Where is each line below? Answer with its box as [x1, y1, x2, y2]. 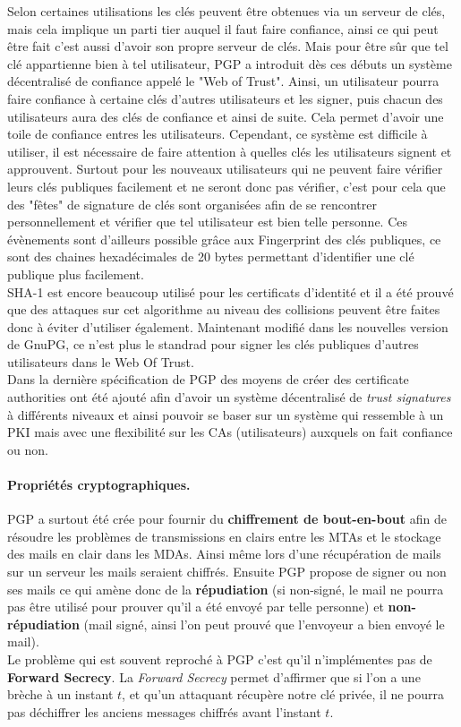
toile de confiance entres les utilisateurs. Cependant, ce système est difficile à [7, 124, 428, 143]
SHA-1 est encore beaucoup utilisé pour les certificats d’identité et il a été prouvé [7, 282, 454, 301]
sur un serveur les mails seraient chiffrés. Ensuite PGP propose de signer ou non [7, 562, 447, 581]
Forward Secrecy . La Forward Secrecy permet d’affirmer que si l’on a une [7, 667, 421, 686]
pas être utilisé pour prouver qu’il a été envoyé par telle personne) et [7, 597, 384, 616]
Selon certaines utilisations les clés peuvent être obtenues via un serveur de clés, [7, 2, 446, 20]
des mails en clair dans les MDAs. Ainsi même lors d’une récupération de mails [7, 544, 441, 563]
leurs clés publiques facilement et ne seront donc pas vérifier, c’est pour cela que [7, 176, 446, 195]
